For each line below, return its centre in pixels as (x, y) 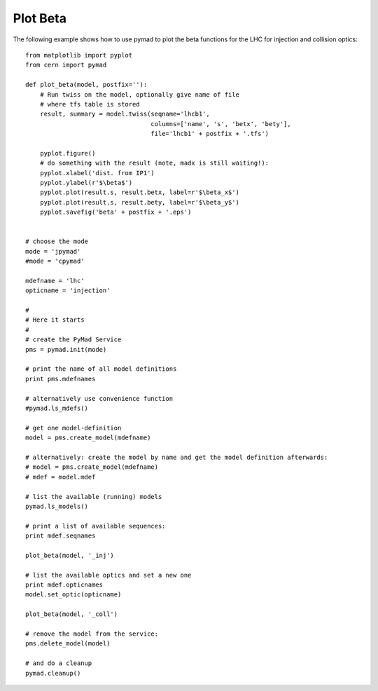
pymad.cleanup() (53, 673)
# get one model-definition (73, 428)
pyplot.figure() (68, 153)
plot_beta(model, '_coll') (72, 614)
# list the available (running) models (94, 497)
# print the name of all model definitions (101, 369)
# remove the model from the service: (92, 634)
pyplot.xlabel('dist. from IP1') (97, 173)
